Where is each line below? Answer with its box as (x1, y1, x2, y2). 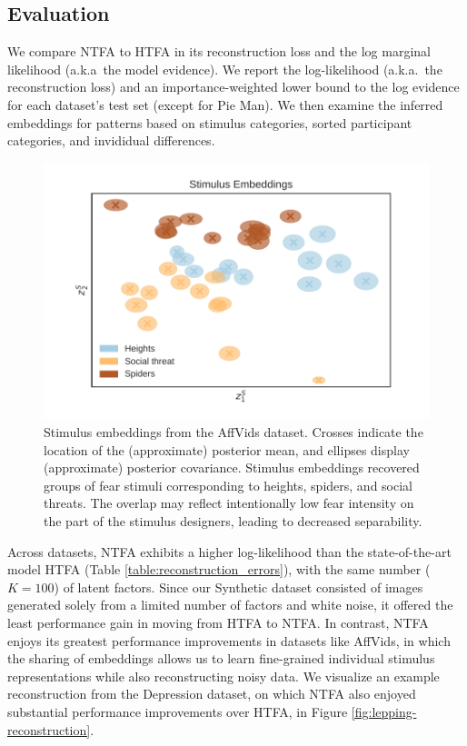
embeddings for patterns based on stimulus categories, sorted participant (7, 113, 412, 132)
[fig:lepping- (351, 701, 417, 721)
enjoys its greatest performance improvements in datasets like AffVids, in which (7, 631, 451, 650)
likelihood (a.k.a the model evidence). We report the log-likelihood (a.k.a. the (7, 59, 442, 78)
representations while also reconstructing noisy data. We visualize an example (7, 666, 440, 685)
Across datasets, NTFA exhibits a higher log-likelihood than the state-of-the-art (7, 542, 452, 561)
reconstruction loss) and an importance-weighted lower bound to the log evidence (7, 77, 460, 96)
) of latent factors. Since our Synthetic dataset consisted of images (54, 577, 423, 596)
